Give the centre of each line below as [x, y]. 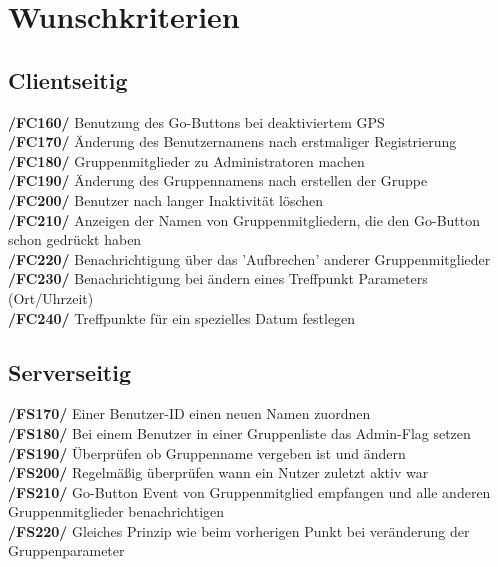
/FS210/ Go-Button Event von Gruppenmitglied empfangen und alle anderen [249, 491]
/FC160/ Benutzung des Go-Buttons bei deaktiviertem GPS [196, 121]
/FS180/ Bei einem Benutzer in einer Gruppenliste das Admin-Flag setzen [239, 432]
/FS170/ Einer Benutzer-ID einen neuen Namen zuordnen [189, 413]
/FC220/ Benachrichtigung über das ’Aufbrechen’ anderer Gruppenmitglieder [249, 258]
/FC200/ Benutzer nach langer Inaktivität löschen [166, 199]
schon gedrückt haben [75, 239]
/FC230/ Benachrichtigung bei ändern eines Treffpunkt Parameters [218, 278]
